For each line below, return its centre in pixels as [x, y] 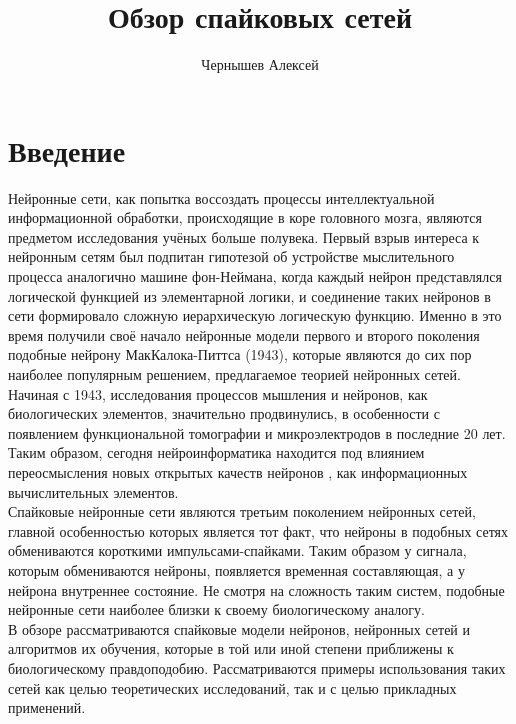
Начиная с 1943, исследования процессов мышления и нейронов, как [218, 393]
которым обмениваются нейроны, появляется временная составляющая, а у [236, 569]
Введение [67, 149]
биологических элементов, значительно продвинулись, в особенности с [224, 413]
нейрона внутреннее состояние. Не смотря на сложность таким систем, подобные [256, 589]
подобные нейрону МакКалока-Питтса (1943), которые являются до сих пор [240, 354]
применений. [47, 707]
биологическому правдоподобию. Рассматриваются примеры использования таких [257, 667]
